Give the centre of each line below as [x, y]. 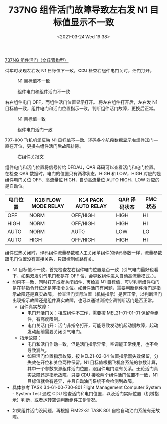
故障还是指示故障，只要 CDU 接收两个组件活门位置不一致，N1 [95, 375]
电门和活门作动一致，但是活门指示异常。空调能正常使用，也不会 [92, 344]
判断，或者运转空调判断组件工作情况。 [60, 400]
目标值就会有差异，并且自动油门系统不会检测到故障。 [82, 381]
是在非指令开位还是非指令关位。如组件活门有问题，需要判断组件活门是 [84, 288]
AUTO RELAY [91, 206]
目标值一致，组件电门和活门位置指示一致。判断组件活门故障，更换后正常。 [81, 108]
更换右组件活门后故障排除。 [55, 146]
